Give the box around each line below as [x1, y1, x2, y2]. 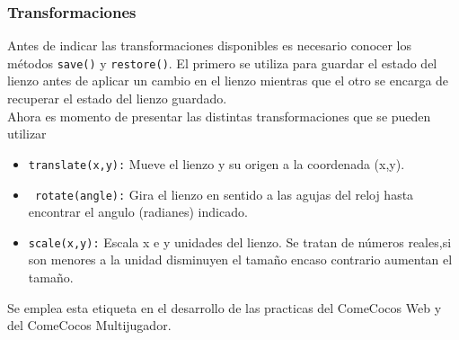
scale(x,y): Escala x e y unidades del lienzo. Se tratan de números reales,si [28, 232, 452, 251]
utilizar [7, 124, 47, 143]
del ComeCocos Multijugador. [7, 316, 172, 335]
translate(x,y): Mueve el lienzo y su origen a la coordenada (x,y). [28, 154, 405, 173]
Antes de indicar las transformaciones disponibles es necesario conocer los [7, 36, 412, 55]
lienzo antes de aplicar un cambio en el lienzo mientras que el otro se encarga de [7, 71, 449, 90]
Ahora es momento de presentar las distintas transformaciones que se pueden [7, 106, 431, 125]
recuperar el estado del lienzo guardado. [7, 89, 227, 108]
